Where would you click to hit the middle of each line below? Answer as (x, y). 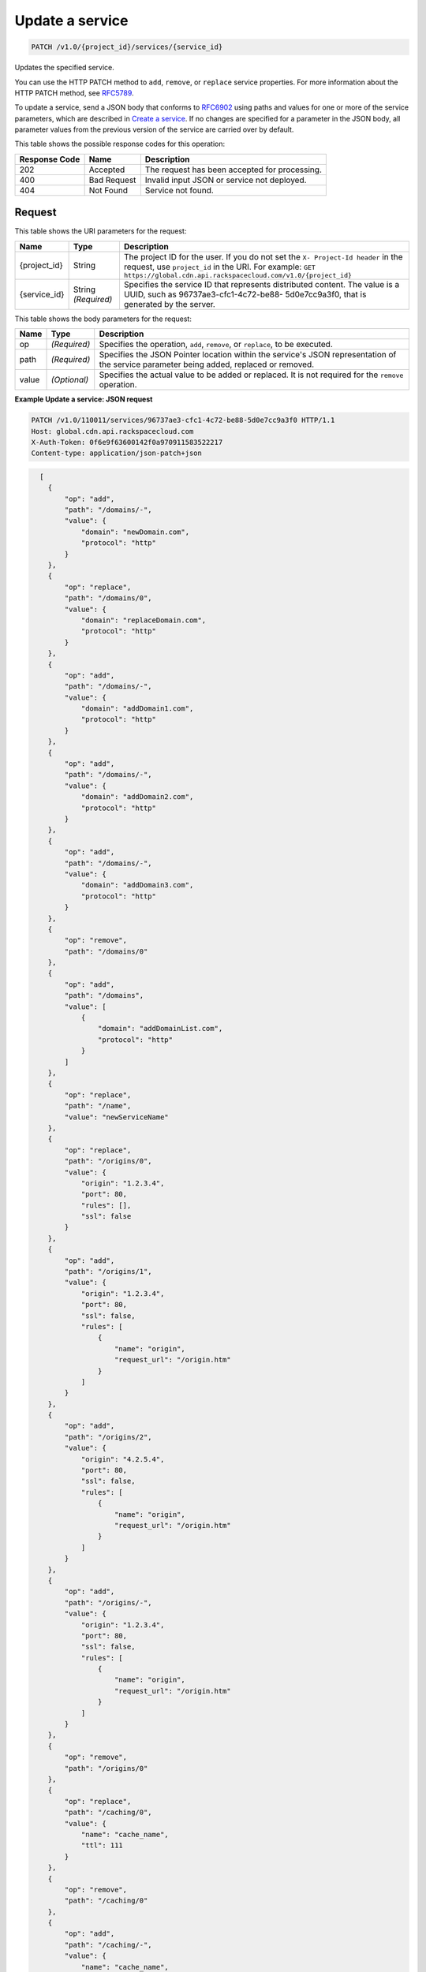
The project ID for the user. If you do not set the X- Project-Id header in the (263, 256)
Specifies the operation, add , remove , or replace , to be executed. (216, 345)
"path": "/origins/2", (108, 1437)
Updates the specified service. (64, 68)
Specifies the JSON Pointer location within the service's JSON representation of (248, 355)
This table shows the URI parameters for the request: (101, 231)
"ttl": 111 (102, 1845)
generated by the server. (170, 304)
